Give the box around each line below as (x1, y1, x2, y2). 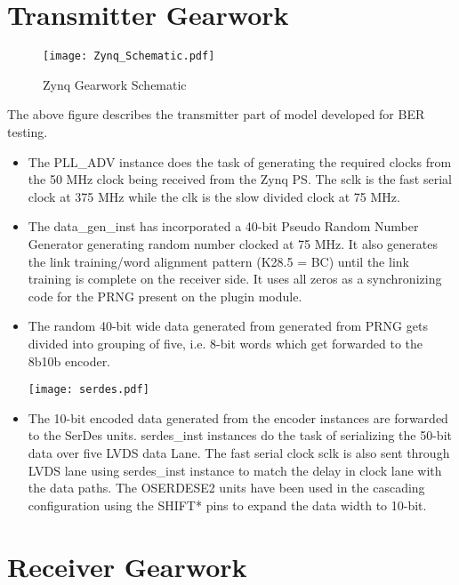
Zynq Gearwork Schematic (43, 75, 187, 93)
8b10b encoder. (28, 351, 111, 370)
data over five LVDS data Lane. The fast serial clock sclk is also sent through (28, 443, 450, 461)
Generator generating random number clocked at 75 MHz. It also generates (28, 234, 438, 252)
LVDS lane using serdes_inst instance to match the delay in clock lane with (28, 461, 442, 479)
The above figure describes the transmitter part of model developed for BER (7, 105, 425, 124)
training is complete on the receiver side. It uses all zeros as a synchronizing (28, 269, 442, 288)
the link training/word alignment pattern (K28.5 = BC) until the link (28, 252, 409, 270)
